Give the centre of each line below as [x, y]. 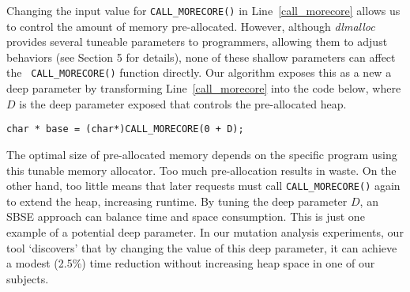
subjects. [28, 278]
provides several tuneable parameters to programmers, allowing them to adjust [197, 42]
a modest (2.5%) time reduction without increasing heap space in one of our [191, 263]
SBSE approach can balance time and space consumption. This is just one [186, 216]
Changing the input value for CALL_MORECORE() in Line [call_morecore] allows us [203, 10]
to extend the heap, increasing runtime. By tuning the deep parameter [177, 201]
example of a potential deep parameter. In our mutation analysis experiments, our [205, 231]
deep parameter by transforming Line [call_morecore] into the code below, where [204, 88]
